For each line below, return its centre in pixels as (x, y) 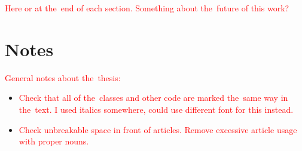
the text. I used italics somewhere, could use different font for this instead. (156, 109)
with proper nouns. (54, 141)
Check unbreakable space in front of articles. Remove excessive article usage (158, 129)
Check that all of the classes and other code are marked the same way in (153, 98)
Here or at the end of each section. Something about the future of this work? (147, 8)
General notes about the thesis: (63, 77)
